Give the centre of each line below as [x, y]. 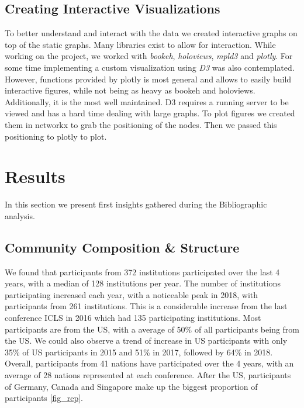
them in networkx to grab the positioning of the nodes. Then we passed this [141, 124]
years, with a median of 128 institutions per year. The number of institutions [143, 283]
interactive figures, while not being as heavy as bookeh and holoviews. [130, 90]
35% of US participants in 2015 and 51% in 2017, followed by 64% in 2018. [139, 352]
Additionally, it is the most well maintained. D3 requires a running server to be [147, 101]
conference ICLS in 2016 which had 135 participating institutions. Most [133, 318]
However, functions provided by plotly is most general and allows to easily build [148, 79]
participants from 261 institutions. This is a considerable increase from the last [146, 306]
